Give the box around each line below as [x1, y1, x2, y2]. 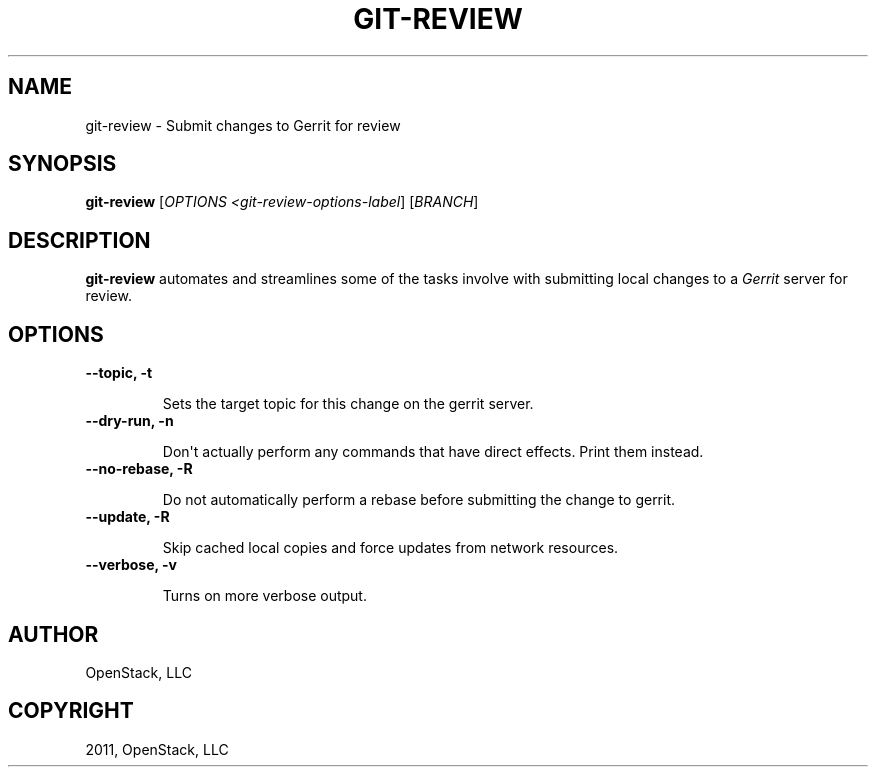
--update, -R [85, 508, 170, 526]
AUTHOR [8, 621, 99, 647]
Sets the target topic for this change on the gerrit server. [162, 395, 534, 413]
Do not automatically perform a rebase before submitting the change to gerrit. [162, 491, 676, 509]
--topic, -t [85, 364, 153, 382]
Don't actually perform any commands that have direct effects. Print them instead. [162, 443, 704, 461]
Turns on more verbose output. [162, 587, 367, 605]
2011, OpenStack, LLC [85, 740, 229, 758]
